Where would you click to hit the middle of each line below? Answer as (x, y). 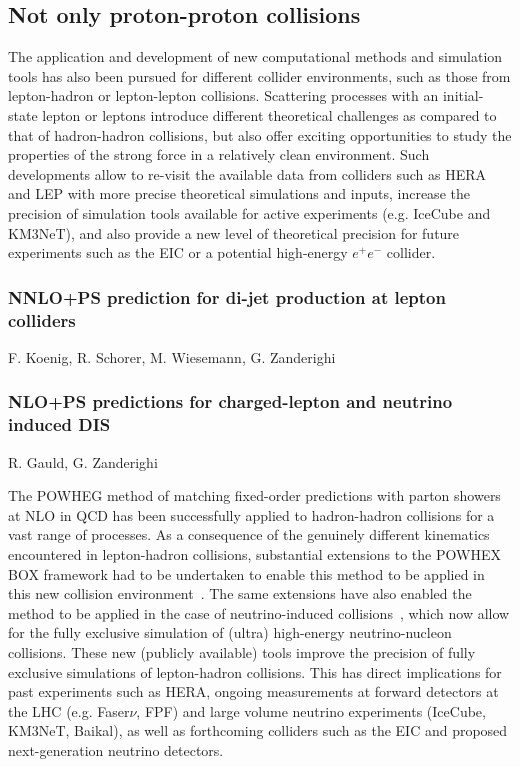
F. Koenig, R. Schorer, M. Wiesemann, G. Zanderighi (172, 356)
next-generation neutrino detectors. (116, 749)
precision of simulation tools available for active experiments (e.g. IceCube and (249, 212)
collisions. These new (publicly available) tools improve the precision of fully (242, 651)
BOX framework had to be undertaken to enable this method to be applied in (246, 573)
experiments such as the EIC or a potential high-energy (178, 252)
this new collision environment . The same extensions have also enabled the (240, 593)
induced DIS (59, 424)
